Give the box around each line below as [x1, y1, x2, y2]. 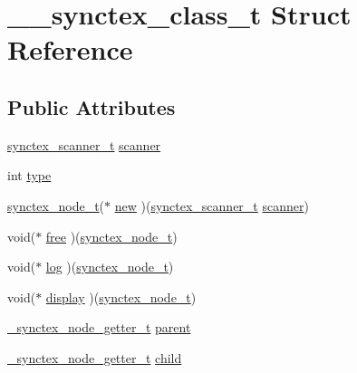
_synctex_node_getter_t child [7, 348, 182, 367]
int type [7, 166, 52, 185]
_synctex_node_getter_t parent [7, 318, 191, 337]
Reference [7, 31, 133, 68]
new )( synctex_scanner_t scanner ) [114, 196, 309, 215]
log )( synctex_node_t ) [45, 257, 174, 276]
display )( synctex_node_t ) [45, 287, 197, 306]
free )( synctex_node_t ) [45, 226, 178, 245]
